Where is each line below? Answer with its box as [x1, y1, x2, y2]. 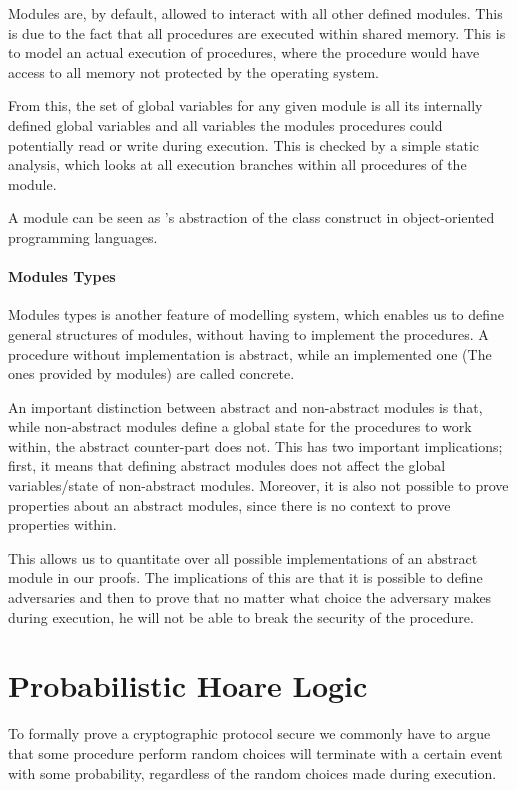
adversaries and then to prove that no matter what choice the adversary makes [8, 587, 492, 608]
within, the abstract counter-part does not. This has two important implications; [8, 435, 503, 456]
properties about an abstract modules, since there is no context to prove [8, 494, 451, 515]
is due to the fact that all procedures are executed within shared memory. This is [8, 22, 506, 43]
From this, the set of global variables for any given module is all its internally [8, 95, 483, 116]
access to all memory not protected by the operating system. [8, 61, 379, 82]
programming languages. [8, 226, 158, 247]
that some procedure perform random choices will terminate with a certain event [8, 742, 503, 763]
